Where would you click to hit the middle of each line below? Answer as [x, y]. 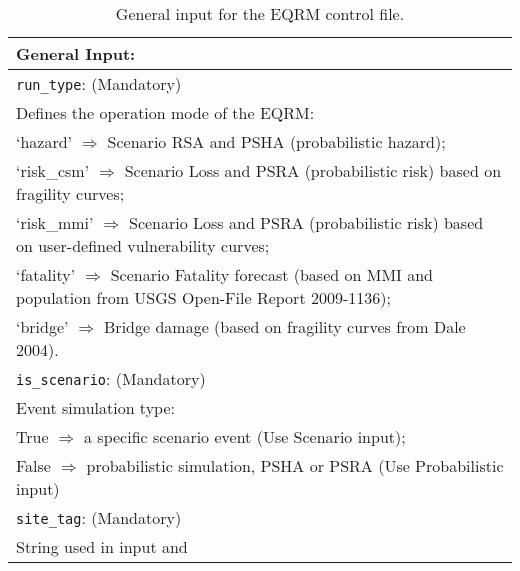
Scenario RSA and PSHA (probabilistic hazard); [276, 141]
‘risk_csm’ [53, 170]
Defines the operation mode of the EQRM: [165, 112]
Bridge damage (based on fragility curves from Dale [285, 326]
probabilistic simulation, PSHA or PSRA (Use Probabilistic [295, 465]
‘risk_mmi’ [55, 222]
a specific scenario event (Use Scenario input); [245, 436]
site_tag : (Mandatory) [99, 517]
